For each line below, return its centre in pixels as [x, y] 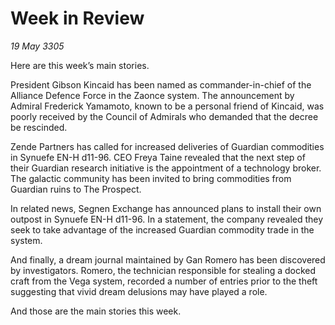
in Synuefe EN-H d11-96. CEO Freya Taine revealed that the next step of [158, 157]
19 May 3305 [37, 46]
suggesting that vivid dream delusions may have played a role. [139, 291]
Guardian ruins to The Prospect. [76, 189]
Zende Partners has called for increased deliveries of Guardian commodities [167, 146]
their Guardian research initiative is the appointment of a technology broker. [166, 168]
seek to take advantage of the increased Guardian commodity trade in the [162, 229]
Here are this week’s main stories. [80, 65]
